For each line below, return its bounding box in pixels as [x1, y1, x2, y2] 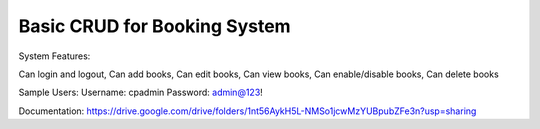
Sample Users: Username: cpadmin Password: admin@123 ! [18, 86, 264, 99]
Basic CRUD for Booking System [18, 15, 291, 37]
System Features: [18, 50, 91, 62]
